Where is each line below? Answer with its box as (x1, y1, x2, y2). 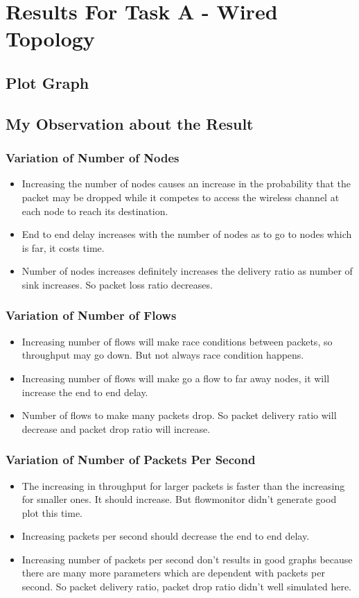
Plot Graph (6, 71, 89, 93)
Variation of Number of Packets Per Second (6, 451, 256, 468)
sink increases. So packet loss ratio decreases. (21, 277, 213, 291)
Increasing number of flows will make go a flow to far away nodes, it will (21, 370, 330, 385)
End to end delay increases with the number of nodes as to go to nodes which (21, 227, 352, 241)
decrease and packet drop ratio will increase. (21, 421, 211, 436)
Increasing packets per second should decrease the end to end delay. (21, 529, 310, 543)
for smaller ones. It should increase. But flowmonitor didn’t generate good (21, 492, 337, 506)
